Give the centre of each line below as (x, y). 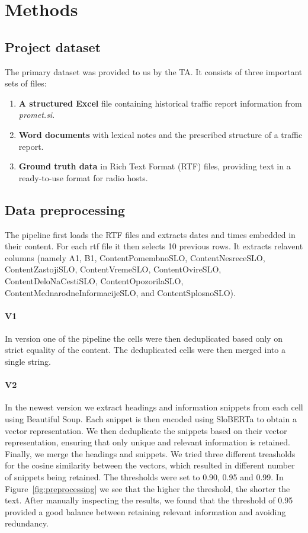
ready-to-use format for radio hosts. (83, 177)
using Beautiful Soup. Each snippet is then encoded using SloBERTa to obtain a (151, 419)
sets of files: (26, 83)
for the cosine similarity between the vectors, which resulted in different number (150, 465)
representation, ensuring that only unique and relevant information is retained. (147, 442)
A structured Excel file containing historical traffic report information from (160, 103)
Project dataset (53, 46)
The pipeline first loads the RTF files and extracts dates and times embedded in (150, 234)
